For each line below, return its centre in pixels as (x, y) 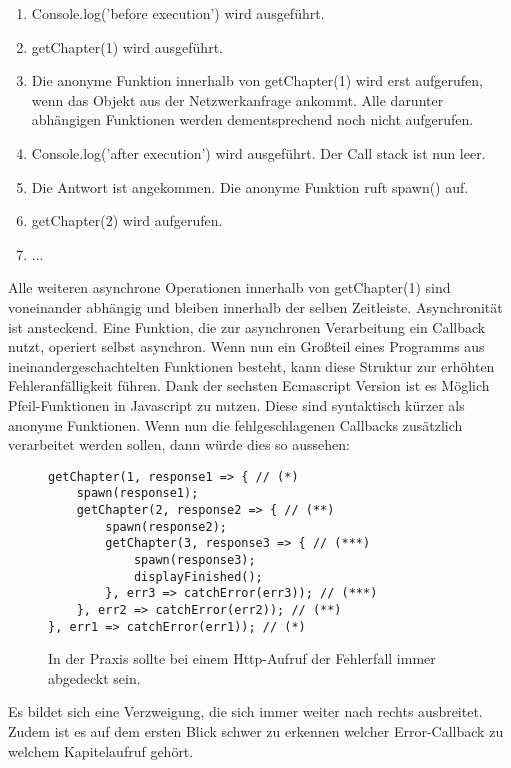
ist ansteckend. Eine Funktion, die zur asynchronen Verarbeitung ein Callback (247, 326)
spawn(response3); (194, 559)
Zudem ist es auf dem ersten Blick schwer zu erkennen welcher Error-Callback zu (256, 731)
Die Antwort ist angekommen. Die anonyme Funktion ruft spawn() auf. (250, 186)
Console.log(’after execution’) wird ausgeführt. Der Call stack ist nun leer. (258, 152)
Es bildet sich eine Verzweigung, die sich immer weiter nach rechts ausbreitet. (245, 711)
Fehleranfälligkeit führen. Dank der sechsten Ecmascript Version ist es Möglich (249, 385)
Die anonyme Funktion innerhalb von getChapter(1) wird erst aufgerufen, (257, 80)
